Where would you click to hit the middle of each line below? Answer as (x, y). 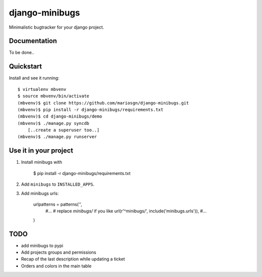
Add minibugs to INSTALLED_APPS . (58, 184)
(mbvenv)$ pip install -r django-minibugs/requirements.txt (90, 110)
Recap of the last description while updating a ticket (73, 259)
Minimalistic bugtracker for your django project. (57, 27)
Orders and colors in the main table (56, 266)
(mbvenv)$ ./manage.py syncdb (54, 123)
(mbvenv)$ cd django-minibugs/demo (60, 116)
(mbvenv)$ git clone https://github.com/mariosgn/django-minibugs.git (103, 103)
